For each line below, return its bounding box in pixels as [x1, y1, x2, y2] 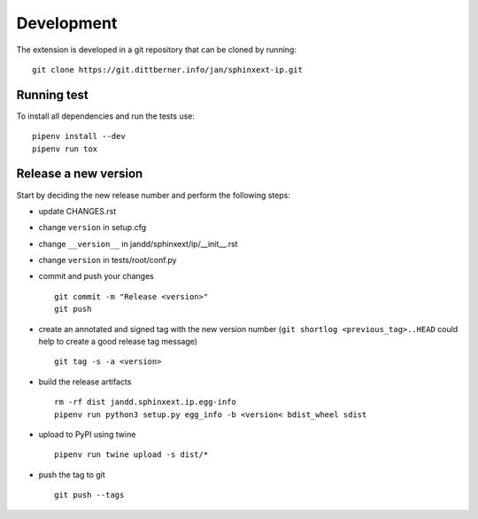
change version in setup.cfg [38, 222, 147, 233]
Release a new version [16, 167, 143, 182]
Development [16, 13, 118, 33]
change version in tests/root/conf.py [38, 255, 177, 266]
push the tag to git [38, 469, 105, 480]
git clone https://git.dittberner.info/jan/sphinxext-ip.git [32, 65, 303, 74]
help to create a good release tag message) [38, 337, 198, 347]
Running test [16, 87, 89, 102]
